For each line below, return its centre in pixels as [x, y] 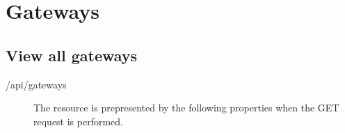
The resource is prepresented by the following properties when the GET [186, 108]
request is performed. [78, 121]
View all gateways [72, 55]
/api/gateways [36, 84]
